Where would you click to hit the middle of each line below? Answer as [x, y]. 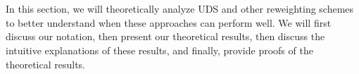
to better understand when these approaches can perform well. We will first [169, 22]
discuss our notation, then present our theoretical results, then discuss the [165, 36]
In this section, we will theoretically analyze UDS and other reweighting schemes [180, 9]
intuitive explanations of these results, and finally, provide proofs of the [159, 50]
